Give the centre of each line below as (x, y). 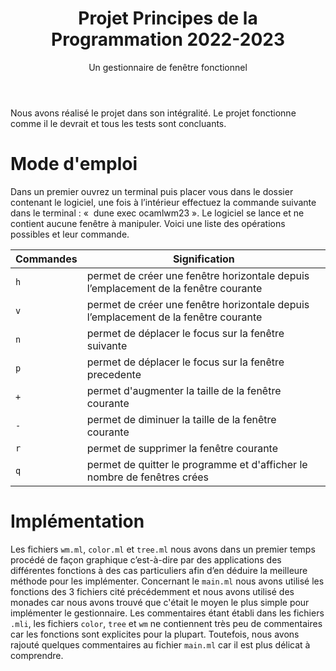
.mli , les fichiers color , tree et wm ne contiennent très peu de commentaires (166, 623)
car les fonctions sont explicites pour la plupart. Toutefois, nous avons (155, 634)
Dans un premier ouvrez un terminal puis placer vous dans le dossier (152, 191)
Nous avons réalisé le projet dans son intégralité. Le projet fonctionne (153, 113)
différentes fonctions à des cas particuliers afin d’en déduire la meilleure (159, 570)
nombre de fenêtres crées (147, 477)
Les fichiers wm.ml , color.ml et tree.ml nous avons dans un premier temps (163, 549)
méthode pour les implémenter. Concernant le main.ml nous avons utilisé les (167, 581)
